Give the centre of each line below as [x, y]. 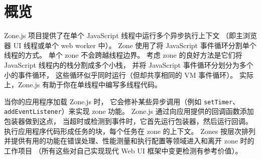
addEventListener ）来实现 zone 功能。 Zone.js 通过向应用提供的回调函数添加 [129, 111]
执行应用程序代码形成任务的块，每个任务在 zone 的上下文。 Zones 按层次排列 [130, 131]
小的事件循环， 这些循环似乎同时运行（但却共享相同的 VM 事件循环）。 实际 [129, 74]
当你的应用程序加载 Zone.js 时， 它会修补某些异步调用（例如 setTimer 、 [122, 101]
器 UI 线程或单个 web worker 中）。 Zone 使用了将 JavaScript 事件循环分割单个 [130, 45]
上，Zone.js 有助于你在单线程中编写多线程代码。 [83, 85]
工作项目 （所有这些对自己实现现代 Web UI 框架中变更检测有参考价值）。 [123, 150]
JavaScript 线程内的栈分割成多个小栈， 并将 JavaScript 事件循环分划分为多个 [129, 64]
